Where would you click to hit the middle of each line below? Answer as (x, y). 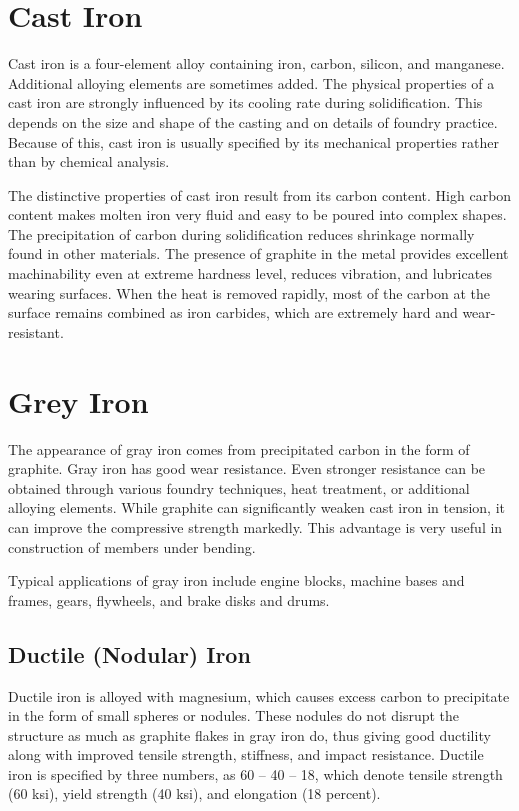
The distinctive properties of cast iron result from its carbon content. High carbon (260, 194)
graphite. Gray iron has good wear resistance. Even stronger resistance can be (247, 468)
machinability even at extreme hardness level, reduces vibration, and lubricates (250, 273)
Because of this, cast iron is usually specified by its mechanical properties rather (253, 141)
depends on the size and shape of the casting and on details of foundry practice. (253, 121)
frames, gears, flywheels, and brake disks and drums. (169, 599)
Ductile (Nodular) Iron (129, 653)
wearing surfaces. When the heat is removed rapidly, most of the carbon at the (249, 292)
